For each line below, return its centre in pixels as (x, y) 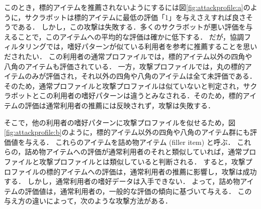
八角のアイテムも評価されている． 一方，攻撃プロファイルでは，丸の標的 (124, 66)
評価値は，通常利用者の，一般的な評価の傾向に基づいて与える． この (138, 191)
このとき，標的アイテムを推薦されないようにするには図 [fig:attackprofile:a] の (127, 7)
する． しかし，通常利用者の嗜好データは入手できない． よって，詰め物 (122, 181)
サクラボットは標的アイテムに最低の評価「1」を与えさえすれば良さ (135, 17)
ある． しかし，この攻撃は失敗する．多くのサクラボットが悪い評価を (132, 27)
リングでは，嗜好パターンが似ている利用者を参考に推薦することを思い (141, 46)
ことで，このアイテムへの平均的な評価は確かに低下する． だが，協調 (131, 36)
